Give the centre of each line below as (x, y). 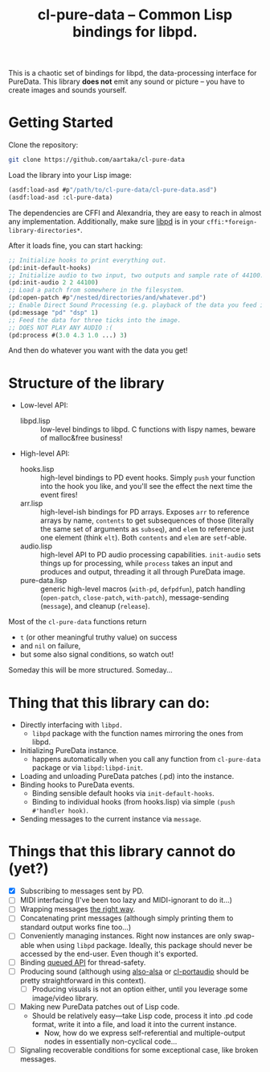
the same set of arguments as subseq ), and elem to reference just (147, 529)
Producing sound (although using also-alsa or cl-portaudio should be (134, 971)
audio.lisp (36, 546)
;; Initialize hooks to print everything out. (88, 260)
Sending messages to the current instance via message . (110, 819)
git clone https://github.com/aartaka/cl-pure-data (96, 160)
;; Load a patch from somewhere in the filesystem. (96, 290)
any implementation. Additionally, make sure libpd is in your (106, 221)
